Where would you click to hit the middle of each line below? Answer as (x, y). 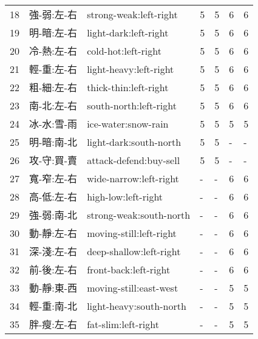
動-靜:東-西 (53, 288)
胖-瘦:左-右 (53, 324)
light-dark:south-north (134, 142)
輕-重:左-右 (53, 69)
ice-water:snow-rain (128, 123)
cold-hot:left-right (124, 50)
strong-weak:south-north (139, 214)
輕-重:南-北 (53, 306)
